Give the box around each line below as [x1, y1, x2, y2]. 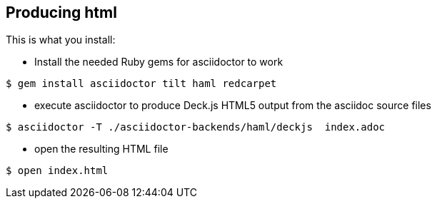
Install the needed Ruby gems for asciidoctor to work [34, 56, 283, 68]
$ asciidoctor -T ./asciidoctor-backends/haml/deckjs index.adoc [6, 121, 386, 133]
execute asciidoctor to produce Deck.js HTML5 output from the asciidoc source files [34, 99, 431, 112]
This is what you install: [6, 34, 116, 46]
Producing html [6, 4, 117, 21]
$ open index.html [6, 165, 109, 177]
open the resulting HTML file [34, 143, 169, 155]
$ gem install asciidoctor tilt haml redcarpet [6, 78, 277, 90]
